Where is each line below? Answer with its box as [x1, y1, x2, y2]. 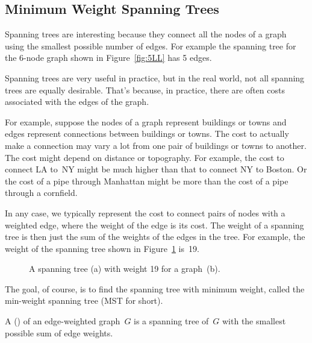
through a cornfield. [5, 186, 78, 199]
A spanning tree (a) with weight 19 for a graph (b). [29, 262, 220, 275]
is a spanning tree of [134, 315, 209, 327]
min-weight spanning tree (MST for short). [5, 294, 163, 307]
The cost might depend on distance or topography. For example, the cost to [5, 151, 284, 163]
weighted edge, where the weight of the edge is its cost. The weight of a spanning [5, 218, 304, 231]
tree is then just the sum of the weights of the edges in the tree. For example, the [5, 230, 305, 243]
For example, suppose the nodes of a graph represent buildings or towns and [5, 115, 287, 128]
